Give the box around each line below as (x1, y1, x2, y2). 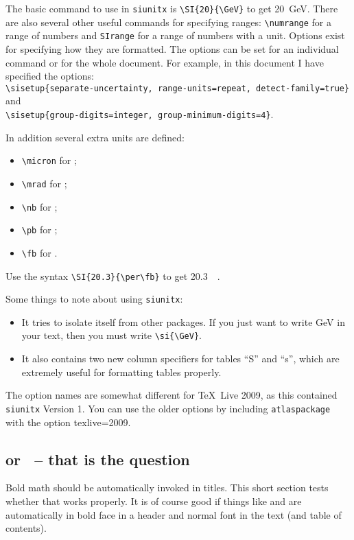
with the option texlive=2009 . (5, 414, 131, 429)
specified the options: (5, 69, 94, 83)
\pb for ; (21, 222, 58, 237)
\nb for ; (21, 199, 58, 213)
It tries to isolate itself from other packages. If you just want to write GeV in (21, 314, 345, 329)
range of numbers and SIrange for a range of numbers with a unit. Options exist (5, 28, 345, 43)
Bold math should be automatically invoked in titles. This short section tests (5, 480, 329, 495)
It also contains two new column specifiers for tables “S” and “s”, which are (21, 351, 340, 366)
